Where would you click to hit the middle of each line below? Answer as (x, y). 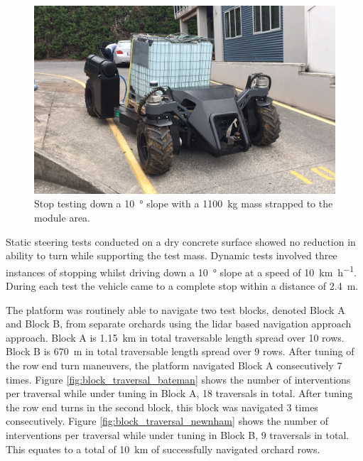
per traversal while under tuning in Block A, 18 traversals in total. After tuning (179, 393)
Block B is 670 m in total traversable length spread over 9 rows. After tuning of (180, 351)
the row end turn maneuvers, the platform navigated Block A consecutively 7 (174, 365)
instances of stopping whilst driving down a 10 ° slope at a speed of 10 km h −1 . (181, 271)
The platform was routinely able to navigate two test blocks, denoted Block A (175, 309)
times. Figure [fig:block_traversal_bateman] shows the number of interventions (178, 379)
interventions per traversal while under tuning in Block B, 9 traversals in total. (178, 435)
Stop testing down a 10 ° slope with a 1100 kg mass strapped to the (184, 204)
